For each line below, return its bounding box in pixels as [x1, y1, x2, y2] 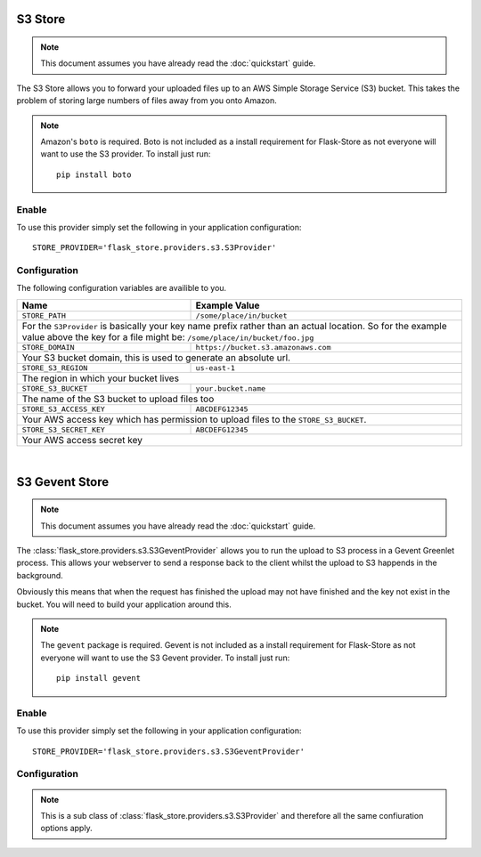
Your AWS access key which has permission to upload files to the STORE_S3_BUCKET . [21, 413, 367, 425]
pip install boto [56, 169, 132, 180]
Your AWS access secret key [21, 433, 143, 446]
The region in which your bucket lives [21, 372, 180, 384]
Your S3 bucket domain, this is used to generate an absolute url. [21, 352, 291, 364]
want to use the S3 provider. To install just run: [40, 149, 211, 159]
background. [16, 570, 64, 580]
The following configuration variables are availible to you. [16, 283, 227, 294]
